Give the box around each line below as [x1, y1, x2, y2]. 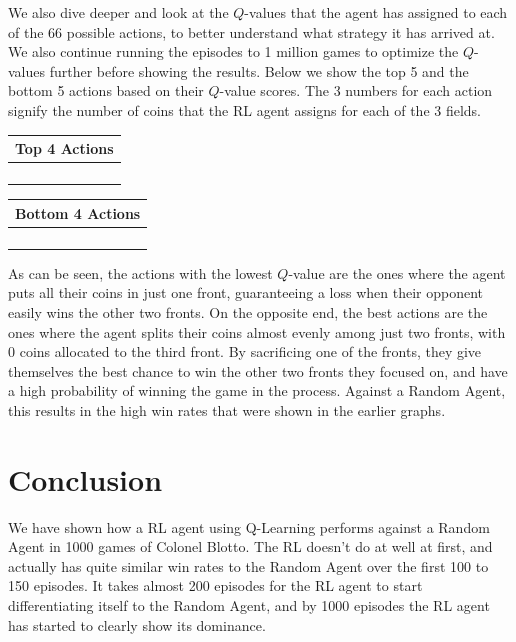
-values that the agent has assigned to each [244, 2, 508, 22]
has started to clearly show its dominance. [8, 614, 266, 635]
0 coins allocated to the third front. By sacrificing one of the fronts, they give [8, 341, 482, 362]
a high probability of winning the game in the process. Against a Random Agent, [8, 380, 506, 401]
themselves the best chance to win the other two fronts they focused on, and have [8, 360, 508, 381]
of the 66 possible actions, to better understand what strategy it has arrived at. [8, 21, 495, 42]
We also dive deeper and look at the [8, 2, 229, 22]
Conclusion [8, 458, 163, 499]
